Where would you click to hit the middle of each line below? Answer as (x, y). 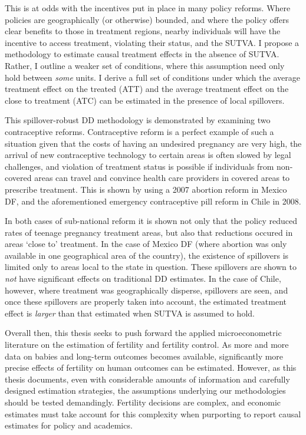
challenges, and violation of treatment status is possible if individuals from (139, 166)
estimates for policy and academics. (69, 425)
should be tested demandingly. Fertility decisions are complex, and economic (143, 402)
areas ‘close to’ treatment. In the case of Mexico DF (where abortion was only (146, 244)
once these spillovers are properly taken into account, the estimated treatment (146, 301)
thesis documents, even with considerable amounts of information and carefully (147, 379)
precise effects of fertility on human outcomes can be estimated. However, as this (151, 368)
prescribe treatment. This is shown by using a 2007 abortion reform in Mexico (146, 189)
